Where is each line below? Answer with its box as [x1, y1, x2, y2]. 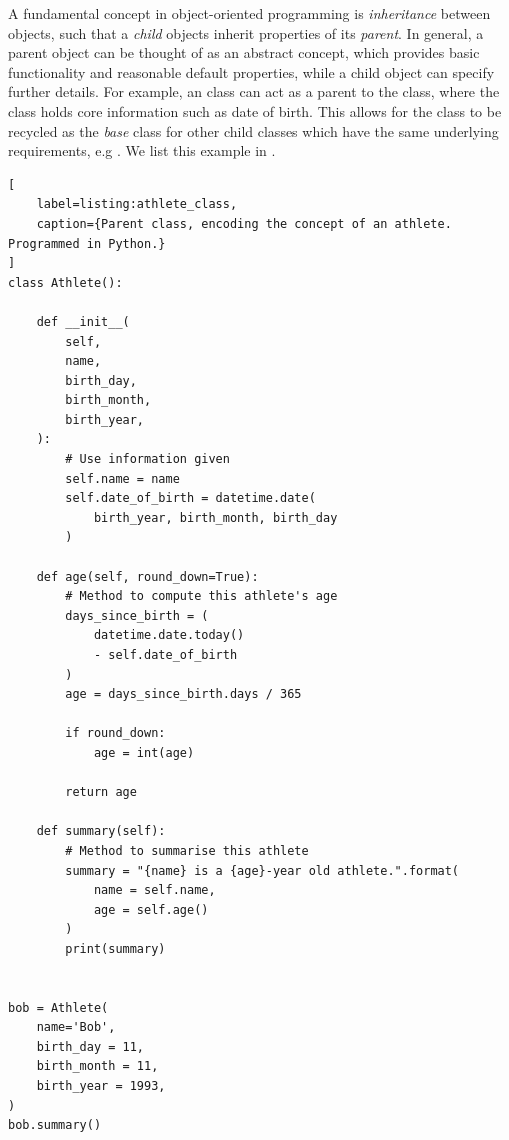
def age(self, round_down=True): [36, 569, 259, 584]
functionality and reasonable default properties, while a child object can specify [8, 61, 495, 82]
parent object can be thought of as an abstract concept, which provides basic [8, 42, 480, 63]
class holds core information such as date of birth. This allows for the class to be [8, 100, 502, 121]
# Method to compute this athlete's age [65, 589, 338, 604]
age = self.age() [93, 902, 209, 917]
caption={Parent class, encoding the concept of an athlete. [36, 216, 452, 231]
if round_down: [65, 726, 166, 741]
